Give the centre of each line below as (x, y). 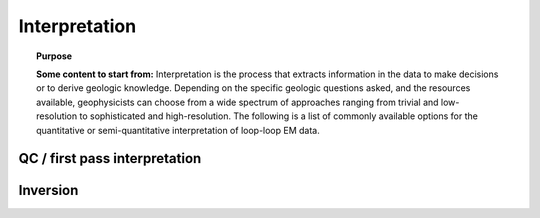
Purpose (54, 56)
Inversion (48, 190)
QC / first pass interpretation (110, 158)
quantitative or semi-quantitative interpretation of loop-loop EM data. (178, 130)
